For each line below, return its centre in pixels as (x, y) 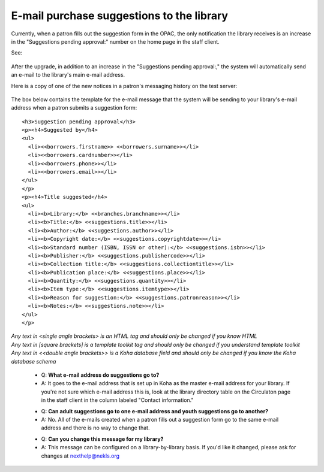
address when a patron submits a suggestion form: (74, 108)
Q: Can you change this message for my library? (102, 439)
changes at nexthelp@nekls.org (80, 456)
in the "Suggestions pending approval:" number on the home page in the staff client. (115, 41)
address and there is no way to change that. (95, 428)
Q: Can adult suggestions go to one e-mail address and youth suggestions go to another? (155, 411)
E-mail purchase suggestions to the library (119, 16)
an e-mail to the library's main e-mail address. (68, 75)
